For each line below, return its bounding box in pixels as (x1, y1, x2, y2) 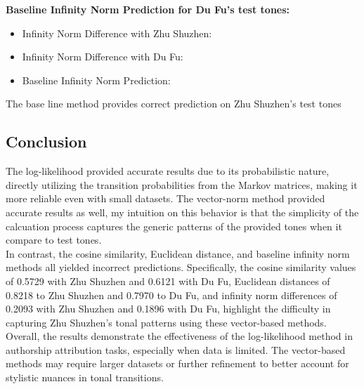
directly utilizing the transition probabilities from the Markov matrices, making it (6, 177, 358, 192)
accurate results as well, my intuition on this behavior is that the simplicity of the (6, 204, 359, 219)
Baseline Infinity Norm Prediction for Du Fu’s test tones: (6, 2, 290, 16)
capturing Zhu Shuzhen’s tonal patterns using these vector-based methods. (6, 315, 327, 329)
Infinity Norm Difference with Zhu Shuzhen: (22, 25, 212, 40)
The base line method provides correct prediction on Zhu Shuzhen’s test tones (6, 96, 342, 111)
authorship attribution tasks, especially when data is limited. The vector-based (6, 342, 346, 357)
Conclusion (6, 131, 87, 152)
